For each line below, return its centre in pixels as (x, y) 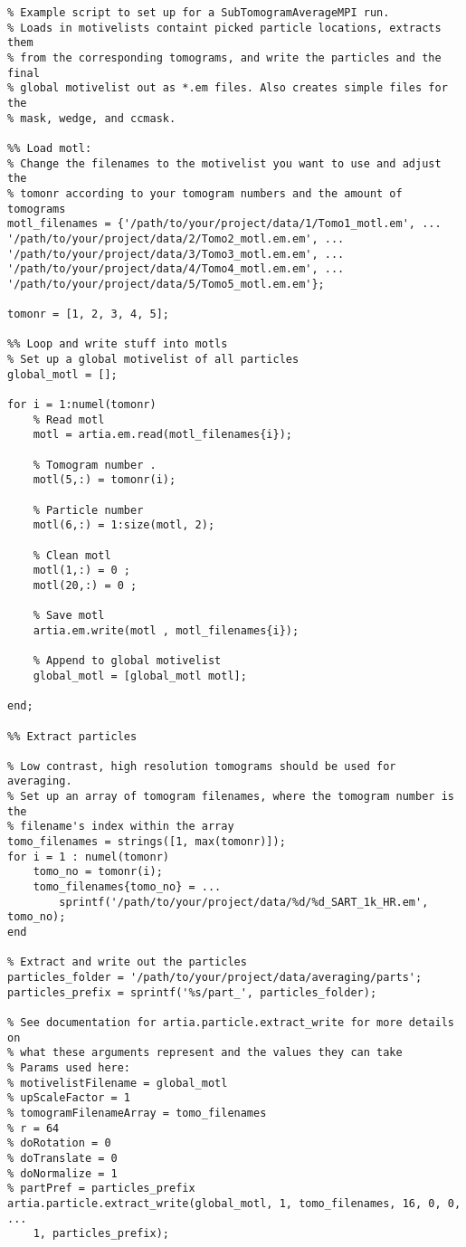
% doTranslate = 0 (62, 1158)
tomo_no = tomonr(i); (98, 872)
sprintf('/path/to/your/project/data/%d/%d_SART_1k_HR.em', (244, 902)
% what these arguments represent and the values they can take (205, 1053)
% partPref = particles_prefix (101, 1189)
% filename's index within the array (121, 827)
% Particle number (88, 510)
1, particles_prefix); (101, 1234)
